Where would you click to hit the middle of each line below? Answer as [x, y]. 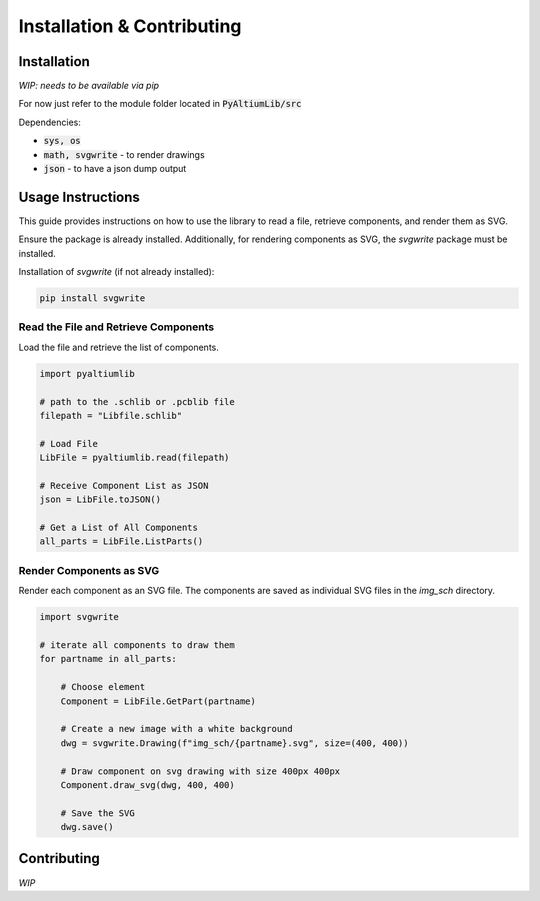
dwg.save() [87, 827]
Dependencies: [50, 122]
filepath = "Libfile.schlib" [111, 415]
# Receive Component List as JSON [124, 485]
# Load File [69, 443]
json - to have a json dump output [115, 169]
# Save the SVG [97, 813]
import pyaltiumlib [87, 373]
